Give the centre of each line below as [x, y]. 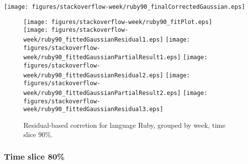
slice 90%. [38, 134]
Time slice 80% [34, 156]
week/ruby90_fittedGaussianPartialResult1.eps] [102, 58]
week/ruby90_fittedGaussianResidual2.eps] [93, 75]
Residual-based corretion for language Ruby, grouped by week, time [124, 125]
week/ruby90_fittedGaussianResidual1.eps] [93, 39]
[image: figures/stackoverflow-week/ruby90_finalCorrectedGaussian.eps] [124, 7]
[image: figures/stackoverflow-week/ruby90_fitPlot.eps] [118, 22]
